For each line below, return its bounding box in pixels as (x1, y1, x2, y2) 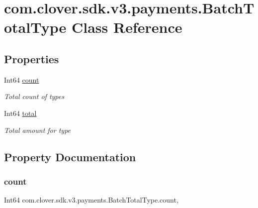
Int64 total (4, 107, 37, 118)
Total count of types (4, 91, 64, 102)
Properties (4, 51, 59, 66)
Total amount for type (4, 124, 71, 135)
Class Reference (71, 17, 182, 37)
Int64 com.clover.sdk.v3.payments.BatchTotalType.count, (4, 195, 178, 205)
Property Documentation (4, 149, 136, 164)
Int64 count (4, 74, 39, 85)
